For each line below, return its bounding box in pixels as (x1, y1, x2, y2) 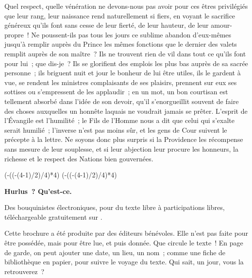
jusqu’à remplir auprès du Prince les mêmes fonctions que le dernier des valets (4, 39, 237, 49)
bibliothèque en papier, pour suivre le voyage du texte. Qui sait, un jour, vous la (4, 257, 244, 267)
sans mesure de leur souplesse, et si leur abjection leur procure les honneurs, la (4, 143, 238, 154)
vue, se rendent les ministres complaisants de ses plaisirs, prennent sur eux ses (4, 77, 237, 87)
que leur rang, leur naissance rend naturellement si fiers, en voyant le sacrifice (4, 10, 235, 20)
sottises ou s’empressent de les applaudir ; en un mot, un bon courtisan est (4, 87, 228, 97)
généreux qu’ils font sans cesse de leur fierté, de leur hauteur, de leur (4, 20, 209, 30)
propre (4, 29, 24, 39)
